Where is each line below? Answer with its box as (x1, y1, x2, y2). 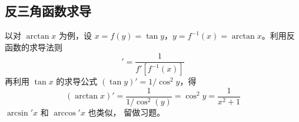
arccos (54, 109, 76, 117)
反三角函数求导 (5, 2, 91, 20)
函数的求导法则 (5, 40, 62, 53)
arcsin (6, 109, 28, 117)
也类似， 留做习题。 (88, 106, 165, 118)
